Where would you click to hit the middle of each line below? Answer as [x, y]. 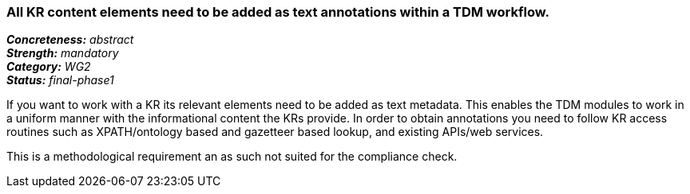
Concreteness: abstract [70, 40]
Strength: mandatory [63, 53]
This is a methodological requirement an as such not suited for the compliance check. [232, 157]
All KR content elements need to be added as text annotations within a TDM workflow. [278, 12]
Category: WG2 [49, 67]
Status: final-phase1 [60, 80]
